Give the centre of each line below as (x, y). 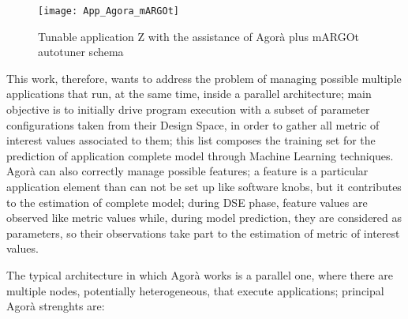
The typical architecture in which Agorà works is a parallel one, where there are (200, 274)
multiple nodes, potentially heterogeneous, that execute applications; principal (195, 290)
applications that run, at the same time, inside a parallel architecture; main (189, 94)
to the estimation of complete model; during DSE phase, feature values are (187, 202)
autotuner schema (81, 52)
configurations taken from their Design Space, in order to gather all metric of (193, 124)
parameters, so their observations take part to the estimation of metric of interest (203, 233)
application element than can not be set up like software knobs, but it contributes (204, 186)
